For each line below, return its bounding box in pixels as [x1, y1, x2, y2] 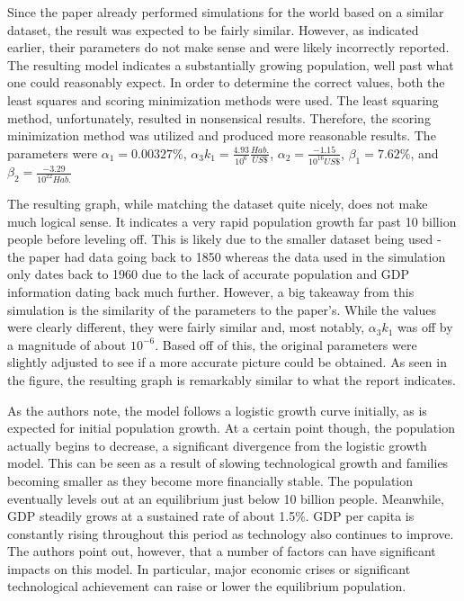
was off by [397, 318, 453, 336]
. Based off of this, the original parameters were [155, 335, 417, 354]
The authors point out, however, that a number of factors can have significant [7, 542, 436, 561]
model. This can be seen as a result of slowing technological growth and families [7, 453, 449, 472]
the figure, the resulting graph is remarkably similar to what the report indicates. [7, 370, 456, 389]
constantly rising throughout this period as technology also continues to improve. [7, 524, 454, 543]
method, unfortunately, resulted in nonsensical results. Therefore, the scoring [7, 108, 431, 127]
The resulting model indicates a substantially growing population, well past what [7, 55, 454, 74]
